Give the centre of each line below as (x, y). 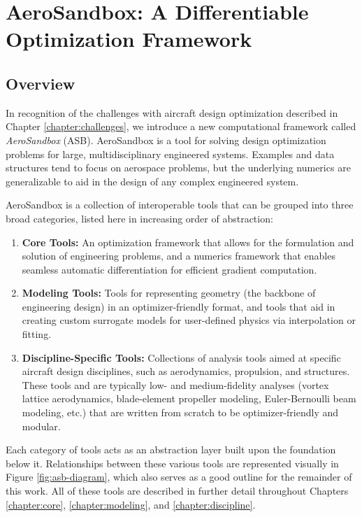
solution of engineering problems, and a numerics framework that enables (179, 256)
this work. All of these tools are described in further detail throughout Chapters (177, 491)
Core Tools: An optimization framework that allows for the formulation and (188, 242)
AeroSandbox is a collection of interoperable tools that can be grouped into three (180, 205)
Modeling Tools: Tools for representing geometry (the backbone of (169, 293)
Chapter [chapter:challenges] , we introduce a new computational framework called (181, 126)
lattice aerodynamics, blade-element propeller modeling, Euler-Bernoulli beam (189, 398)
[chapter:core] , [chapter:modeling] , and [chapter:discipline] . (131, 504)
